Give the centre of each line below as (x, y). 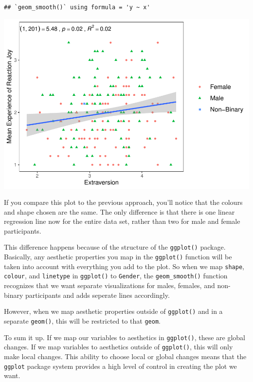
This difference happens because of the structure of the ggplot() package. (115, 247)
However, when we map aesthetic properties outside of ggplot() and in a (113, 311)
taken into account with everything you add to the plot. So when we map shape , (124, 266)
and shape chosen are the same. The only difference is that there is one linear (119, 211)
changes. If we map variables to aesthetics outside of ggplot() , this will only (118, 347)
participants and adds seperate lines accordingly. (98, 295)
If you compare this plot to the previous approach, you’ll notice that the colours (123, 202)
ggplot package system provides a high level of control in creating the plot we (120, 366)
